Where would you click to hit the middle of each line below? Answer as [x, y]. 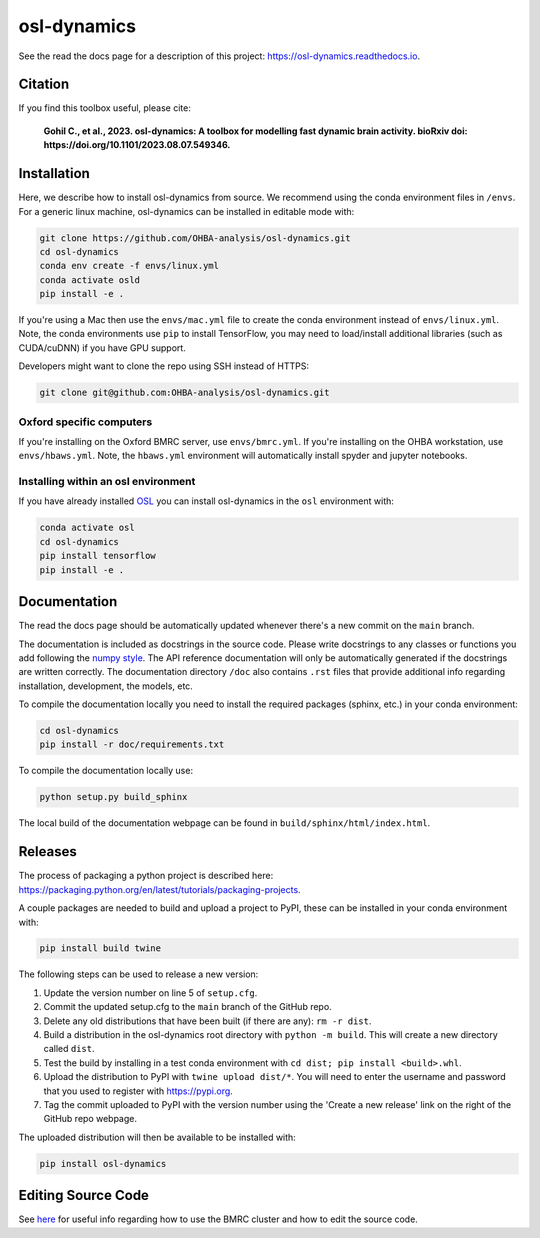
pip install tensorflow [98, 556]
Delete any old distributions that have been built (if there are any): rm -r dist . [207, 1021]
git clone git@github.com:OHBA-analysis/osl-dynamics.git [184, 393]
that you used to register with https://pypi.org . [138, 1091]
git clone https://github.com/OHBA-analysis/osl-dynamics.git [195, 238]
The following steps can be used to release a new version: [138, 974]
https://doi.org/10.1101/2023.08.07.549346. [137, 145]
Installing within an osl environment [107, 482]
